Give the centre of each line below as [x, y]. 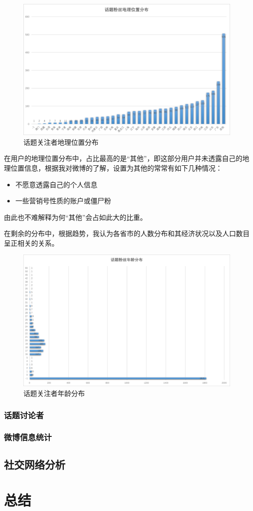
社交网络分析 [35, 464]
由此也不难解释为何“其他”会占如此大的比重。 [76, 217]
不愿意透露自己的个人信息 [56, 184]
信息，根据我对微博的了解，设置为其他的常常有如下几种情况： [123, 167]
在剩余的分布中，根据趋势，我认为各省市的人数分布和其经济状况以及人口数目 [127, 233]
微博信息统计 [28, 437]
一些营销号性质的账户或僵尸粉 [63, 201]
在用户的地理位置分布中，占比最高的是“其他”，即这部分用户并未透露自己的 [123, 158]
